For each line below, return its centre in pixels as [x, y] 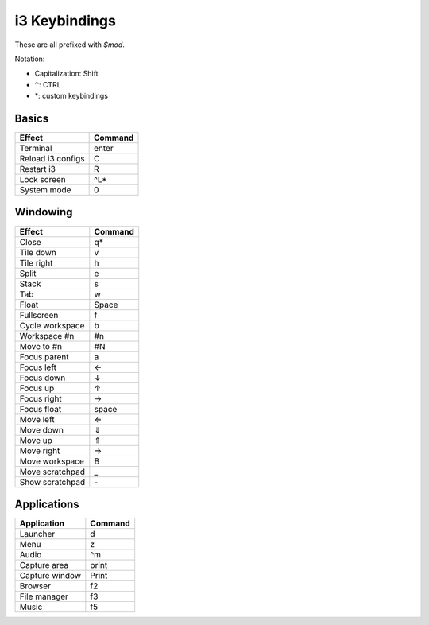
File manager [44, 596]
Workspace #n [47, 336]
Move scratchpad [52, 472]
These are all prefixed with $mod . [70, 45]
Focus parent [44, 356]
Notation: [30, 59]
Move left [37, 419]
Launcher [37, 534]
